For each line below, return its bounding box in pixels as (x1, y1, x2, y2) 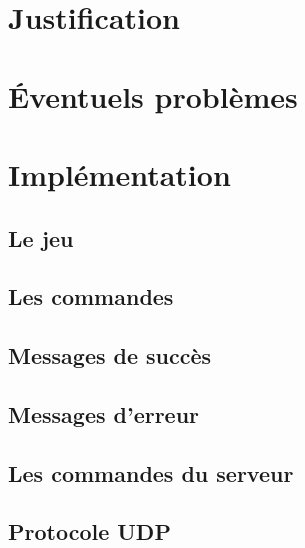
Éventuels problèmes (8, 75, 298, 116)
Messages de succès (8, 340, 212, 371)
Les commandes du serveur (8, 457, 294, 488)
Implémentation (8, 153, 231, 194)
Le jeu (8, 222, 74, 253)
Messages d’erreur (8, 398, 200, 429)
